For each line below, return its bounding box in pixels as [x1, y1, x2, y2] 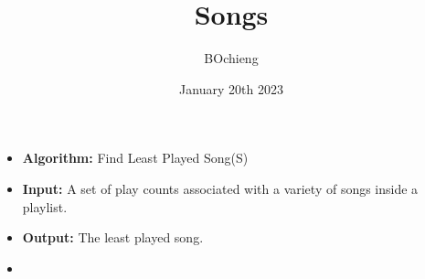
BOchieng [204, 48, 259, 68]
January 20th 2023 [179, 79, 283, 98]
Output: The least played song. [22, 228, 204, 247]
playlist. [22, 197, 68, 216]
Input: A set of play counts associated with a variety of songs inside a [22, 178, 419, 198]
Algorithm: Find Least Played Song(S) [22, 148, 249, 167]
